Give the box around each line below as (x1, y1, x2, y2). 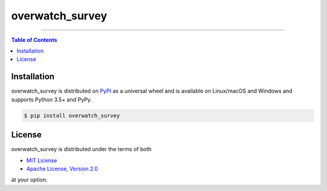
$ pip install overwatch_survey (24, 112, 121, 119)
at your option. (11, 176, 48, 184)
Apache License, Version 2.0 (26, 165, 98, 172)
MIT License (26, 157, 58, 164)
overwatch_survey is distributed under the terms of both (11, 146, 152, 153)
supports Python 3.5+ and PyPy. (11, 95, 92, 103)
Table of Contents (11, 36, 58, 44)
